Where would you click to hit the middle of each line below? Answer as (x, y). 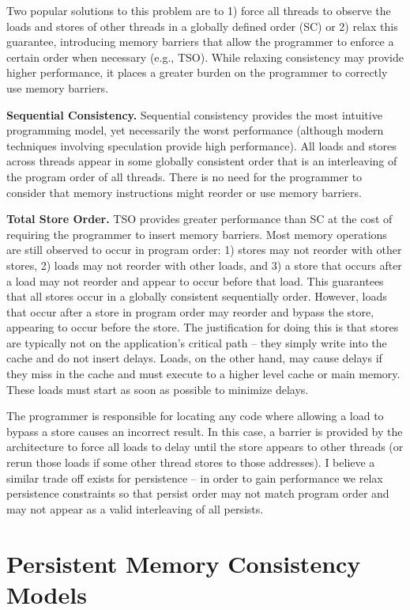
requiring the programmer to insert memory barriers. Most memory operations (197, 234)
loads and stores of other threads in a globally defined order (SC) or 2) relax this (202, 26)
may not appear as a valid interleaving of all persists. (135, 508)
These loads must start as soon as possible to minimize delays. (158, 389)
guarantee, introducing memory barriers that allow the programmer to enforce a (200, 42)
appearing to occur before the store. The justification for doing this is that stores (203, 327)
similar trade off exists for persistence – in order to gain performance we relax (195, 477)
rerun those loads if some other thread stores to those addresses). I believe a (191, 462)
